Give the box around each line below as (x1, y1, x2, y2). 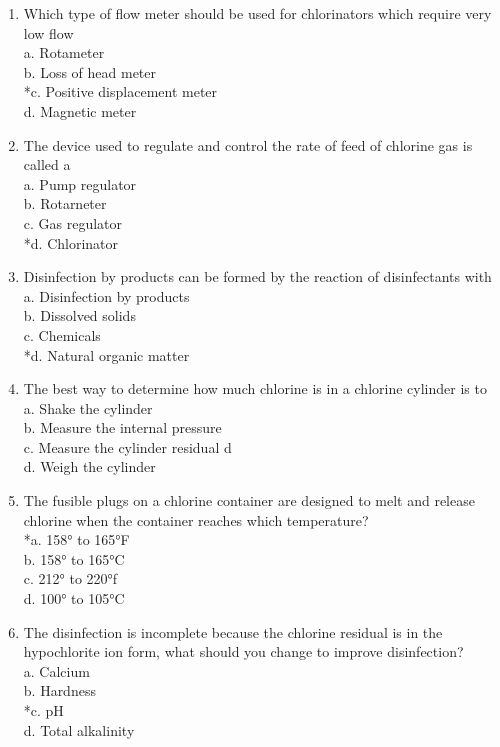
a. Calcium (23, 660, 90, 681)
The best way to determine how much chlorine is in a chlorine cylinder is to (23, 378, 487, 399)
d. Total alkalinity (23, 719, 135, 740)
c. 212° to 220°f (23, 568, 118, 589)
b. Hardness (23, 680, 96, 701)
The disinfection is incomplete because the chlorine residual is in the (23, 621, 443, 642)
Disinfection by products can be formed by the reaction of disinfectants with (23, 266, 492, 287)
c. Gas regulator (23, 212, 123, 233)
